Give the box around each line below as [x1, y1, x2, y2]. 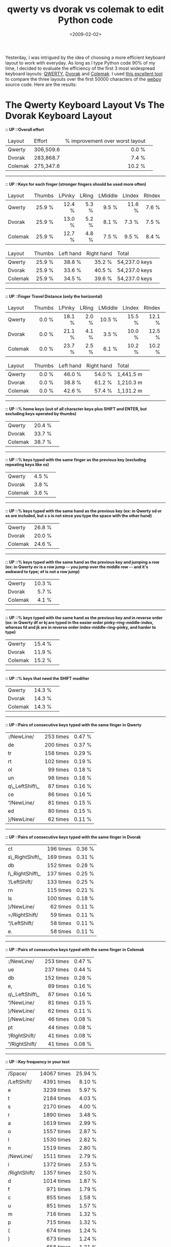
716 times [46, 1210, 71, 1218]
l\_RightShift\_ [8, 870, 41, 877]
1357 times [43, 1169, 71, 1176]
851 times [46, 1202, 71, 1209]
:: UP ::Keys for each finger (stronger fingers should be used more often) [5, 182, 147, 187]
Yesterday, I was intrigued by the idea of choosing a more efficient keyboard [5, 54, 165, 61]
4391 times [43, 1078, 71, 1085]
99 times [47, 766, 69, 773]
